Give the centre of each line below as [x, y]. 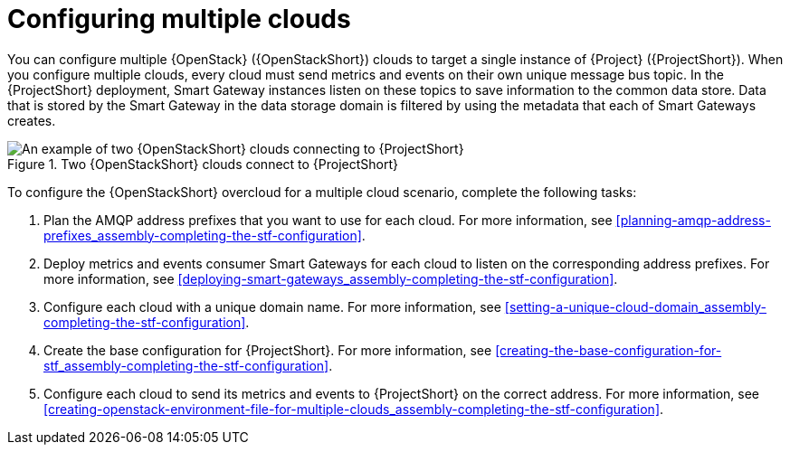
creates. [32, 120]
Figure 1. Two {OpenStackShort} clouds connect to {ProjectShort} [203, 164]
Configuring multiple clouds [179, 19]
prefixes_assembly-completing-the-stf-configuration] [203, 235]
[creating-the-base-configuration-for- [609, 350]
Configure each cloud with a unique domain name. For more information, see [272, 306]
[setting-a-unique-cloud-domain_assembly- [636, 306]
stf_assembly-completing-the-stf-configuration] [186, 365]
